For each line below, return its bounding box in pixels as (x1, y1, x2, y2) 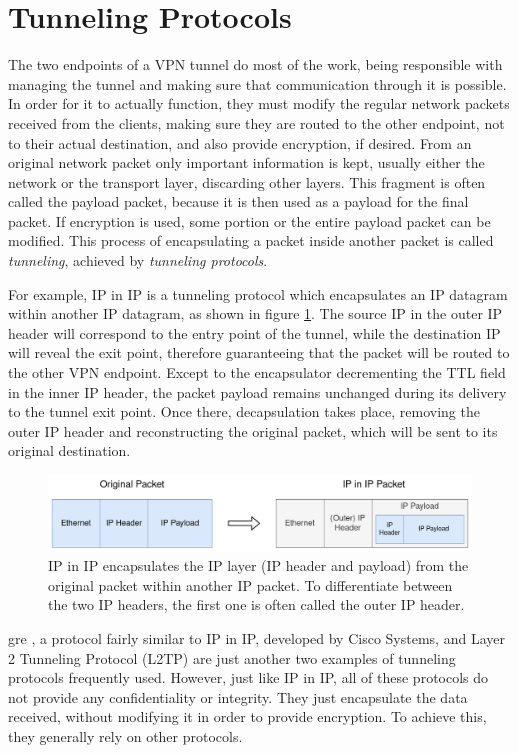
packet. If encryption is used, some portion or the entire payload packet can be (8, 210, 491, 231)
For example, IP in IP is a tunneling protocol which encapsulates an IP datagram (8, 283, 508, 304)
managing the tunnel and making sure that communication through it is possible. (8, 73, 507, 94)
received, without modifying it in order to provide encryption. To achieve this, (8, 706, 487, 727)
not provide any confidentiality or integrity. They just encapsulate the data (8, 686, 468, 707)
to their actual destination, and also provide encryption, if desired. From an (8, 132, 472, 153)
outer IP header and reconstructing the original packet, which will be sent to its (8, 420, 498, 441)
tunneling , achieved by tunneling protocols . (8, 250, 268, 271)
